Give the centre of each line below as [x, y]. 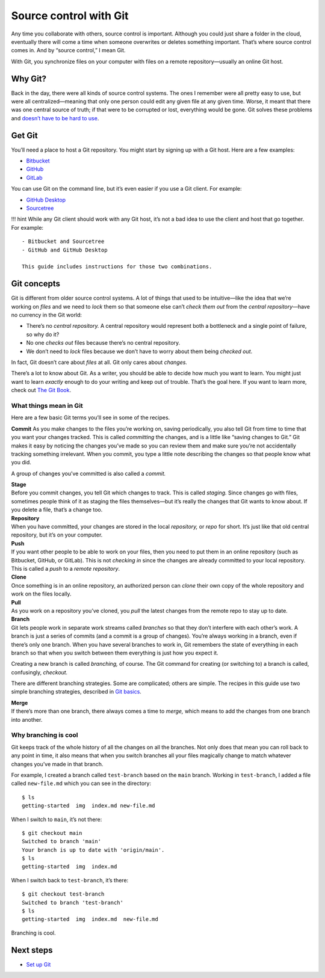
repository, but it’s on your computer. [57, 535]
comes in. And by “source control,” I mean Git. [68, 51]
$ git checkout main [52, 833]
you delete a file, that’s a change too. [57, 510]
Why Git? [29, 78]
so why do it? [43, 334]
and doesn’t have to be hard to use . [55, 118]
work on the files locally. [41, 594]
